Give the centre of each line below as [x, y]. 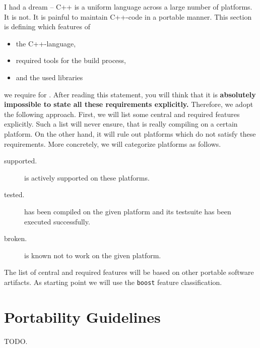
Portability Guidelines [82, 316]
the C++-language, [46, 43]
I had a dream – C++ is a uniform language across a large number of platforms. [128, 7]
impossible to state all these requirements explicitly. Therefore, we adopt [129, 104]
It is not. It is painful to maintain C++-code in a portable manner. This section [128, 16]
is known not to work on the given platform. [93, 255]
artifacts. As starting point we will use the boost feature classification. [113, 282]
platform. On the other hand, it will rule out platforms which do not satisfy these [130, 133]
